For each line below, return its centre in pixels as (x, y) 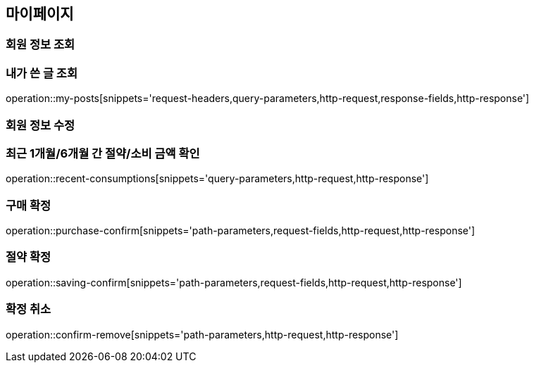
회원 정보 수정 (41, 125)
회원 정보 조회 (41, 45)
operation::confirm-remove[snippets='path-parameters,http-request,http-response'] (202, 334)
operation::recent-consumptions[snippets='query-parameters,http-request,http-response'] (217, 179)
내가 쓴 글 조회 (42, 73)
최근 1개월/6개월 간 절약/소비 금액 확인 (103, 153)
